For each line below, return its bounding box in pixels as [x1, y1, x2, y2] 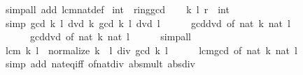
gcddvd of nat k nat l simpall [29, 29, 191, 44]
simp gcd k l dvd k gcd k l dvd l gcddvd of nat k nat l [5, 15, 290, 30]
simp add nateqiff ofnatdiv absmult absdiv [5, 56, 195, 71]
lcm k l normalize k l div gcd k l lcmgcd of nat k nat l [5, 42, 297, 57]
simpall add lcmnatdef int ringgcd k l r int [5, 2, 230, 16]
